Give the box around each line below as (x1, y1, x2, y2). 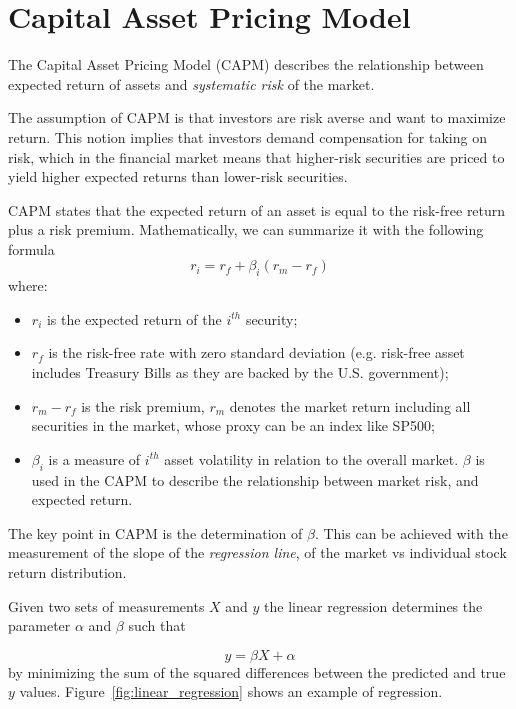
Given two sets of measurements (8, 595, 205, 616)
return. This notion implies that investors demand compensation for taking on (8, 126, 487, 147)
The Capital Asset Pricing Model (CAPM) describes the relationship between (8, 54, 484, 75)
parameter (8, 615, 71, 636)
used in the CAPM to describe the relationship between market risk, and (31, 469, 479, 490)
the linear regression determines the (264, 595, 483, 616)
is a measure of (48, 448, 141, 469)
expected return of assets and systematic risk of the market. (8, 73, 375, 94)
